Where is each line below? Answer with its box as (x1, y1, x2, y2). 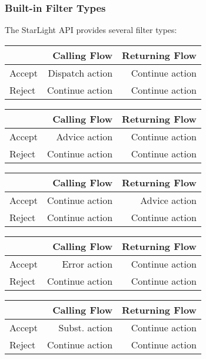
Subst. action (58, 320, 113, 334)
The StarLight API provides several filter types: (5, 24, 177, 36)
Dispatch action (48, 65, 113, 80)
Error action (62, 256, 113, 271)
